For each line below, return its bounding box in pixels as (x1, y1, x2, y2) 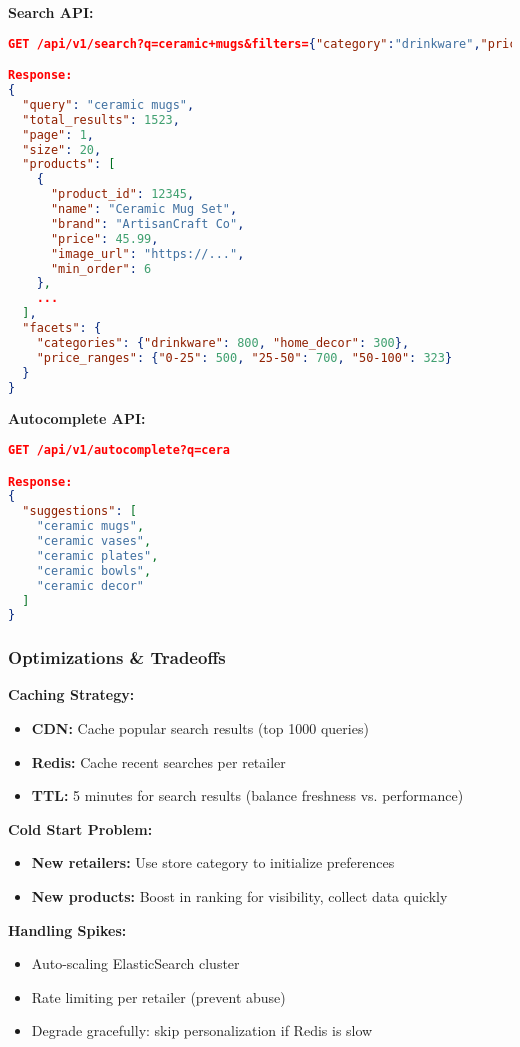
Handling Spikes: (8, 919, 127, 940)
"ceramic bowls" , (36, 563, 152, 578)
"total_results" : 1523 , (22, 112, 180, 127)
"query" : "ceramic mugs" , (22, 97, 195, 112)
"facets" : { (22, 321, 102, 335)
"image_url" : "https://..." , (50, 246, 245, 261)
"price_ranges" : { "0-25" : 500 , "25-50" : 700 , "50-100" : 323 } (36, 350, 453, 365)
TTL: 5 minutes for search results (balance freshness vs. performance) (31, 785, 464, 806)
